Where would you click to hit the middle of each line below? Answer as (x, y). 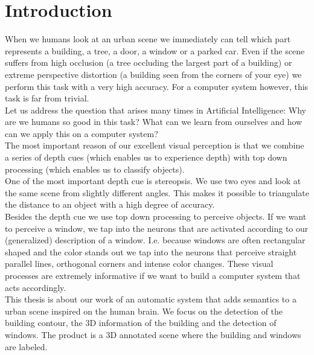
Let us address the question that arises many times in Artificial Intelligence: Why (155, 110)
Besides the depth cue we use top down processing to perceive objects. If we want (156, 216)
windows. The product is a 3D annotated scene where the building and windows (153, 334)
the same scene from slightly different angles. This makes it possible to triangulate (157, 192)
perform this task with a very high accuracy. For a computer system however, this (157, 86)
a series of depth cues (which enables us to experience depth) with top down (146, 157)
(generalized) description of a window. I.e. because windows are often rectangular (155, 240)
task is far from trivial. (47, 98)
